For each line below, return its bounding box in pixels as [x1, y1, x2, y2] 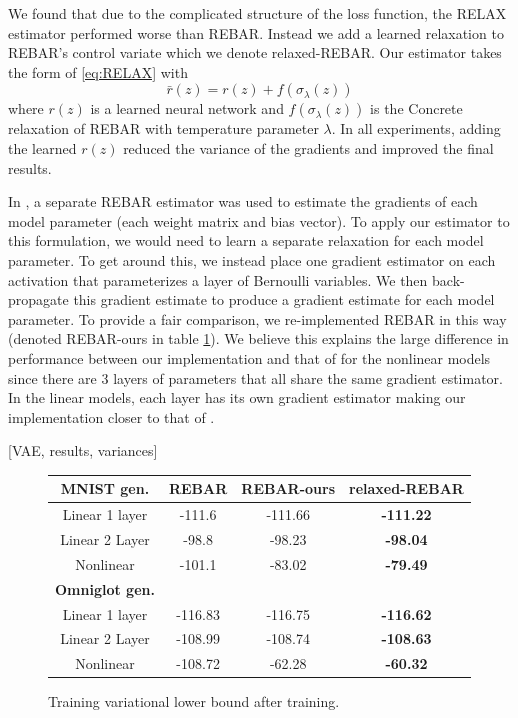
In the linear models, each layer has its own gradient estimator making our [8, 387, 466, 408]
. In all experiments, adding [331, 118, 501, 139]
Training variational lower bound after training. [48, 691, 340, 712]
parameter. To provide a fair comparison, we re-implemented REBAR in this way [8, 308, 507, 329]
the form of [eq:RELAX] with [8, 61, 188, 82]
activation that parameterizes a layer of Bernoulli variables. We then [8, 269, 428, 290]
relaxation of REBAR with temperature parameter [8, 118, 319, 139]
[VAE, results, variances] [8, 440, 158, 461]
